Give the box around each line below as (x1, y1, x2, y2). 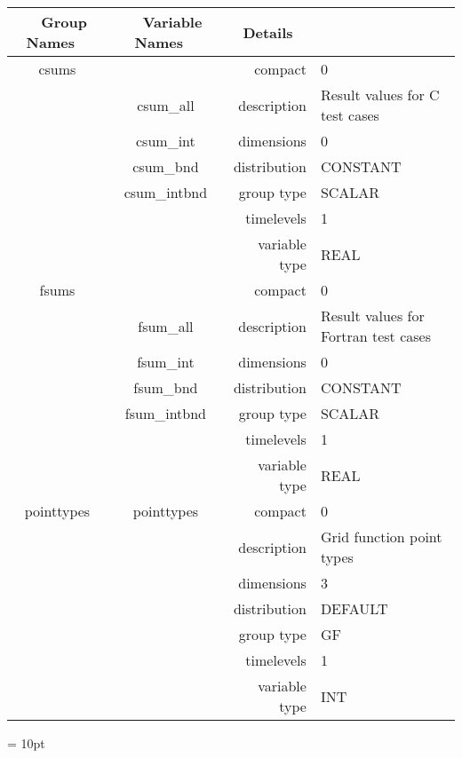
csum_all (137, 94, 195, 115)
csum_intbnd (123, 182, 208, 202)
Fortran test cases (320, 326, 431, 346)
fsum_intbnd (124, 403, 207, 423)
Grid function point (320, 526, 442, 547)
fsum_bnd (133, 377, 198, 398)
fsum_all (138, 315, 194, 336)
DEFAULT (320, 598, 388, 619)
